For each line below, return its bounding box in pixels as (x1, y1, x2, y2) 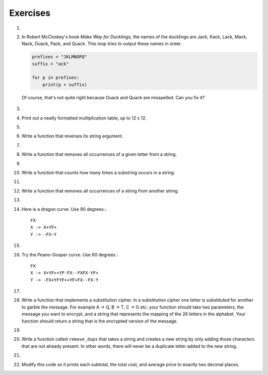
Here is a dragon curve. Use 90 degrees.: (21, 206, 107, 212)
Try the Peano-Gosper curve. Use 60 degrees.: (21, 251, 118, 257)
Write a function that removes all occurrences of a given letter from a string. (21, 151, 177, 157)
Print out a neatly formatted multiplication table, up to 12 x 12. (21, 115, 147, 121)
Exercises (9, 7, 51, 18)
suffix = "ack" (32, 61, 69, 66)
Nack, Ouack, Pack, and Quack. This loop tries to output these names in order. (21, 41, 182, 47)
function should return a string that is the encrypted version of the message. (21, 318, 178, 324)
